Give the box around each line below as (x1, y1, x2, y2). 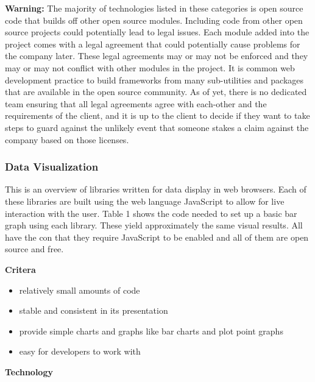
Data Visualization (5, 159, 99, 174)
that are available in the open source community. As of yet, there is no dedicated (5, 85, 307, 98)
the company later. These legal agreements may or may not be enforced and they (5, 49, 308, 62)
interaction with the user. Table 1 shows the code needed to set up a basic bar (5, 207, 297, 219)
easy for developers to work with (19, 345, 141, 358)
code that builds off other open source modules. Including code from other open (5, 13, 303, 26)
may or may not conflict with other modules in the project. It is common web (5, 61, 295, 74)
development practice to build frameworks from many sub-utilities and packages (5, 73, 304, 86)
